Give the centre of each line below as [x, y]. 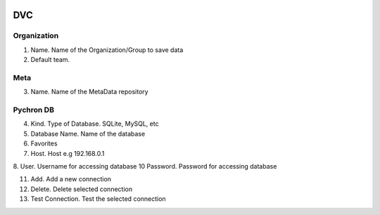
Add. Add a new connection [71, 179]
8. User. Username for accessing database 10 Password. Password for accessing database [145, 166]
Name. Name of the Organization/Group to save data [107, 50]
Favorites [44, 143]
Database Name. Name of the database [88, 133]
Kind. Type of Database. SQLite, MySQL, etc [95, 124]
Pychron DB [33, 110]
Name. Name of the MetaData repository [89, 92]
